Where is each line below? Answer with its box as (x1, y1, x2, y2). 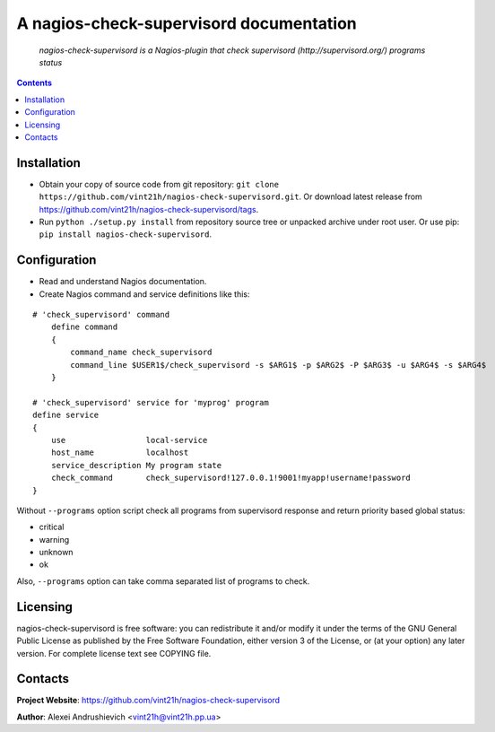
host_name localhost (50, 448, 189, 457)
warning (39, 534, 70, 545)
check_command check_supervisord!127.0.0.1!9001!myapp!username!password (50, 473, 412, 484)
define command (50, 322, 118, 332)
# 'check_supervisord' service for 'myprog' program (32, 397, 269, 407)
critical (39, 521, 65, 533)
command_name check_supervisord (70, 347, 213, 358)
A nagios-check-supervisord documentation (16, 13, 358, 33)
